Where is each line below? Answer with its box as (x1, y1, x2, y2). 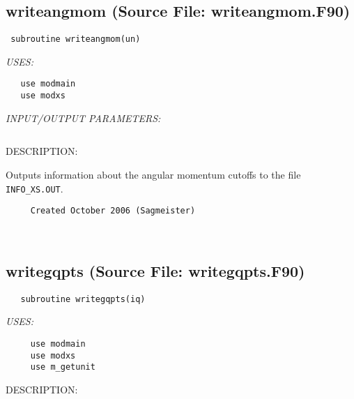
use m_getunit (30, 362, 95, 372)
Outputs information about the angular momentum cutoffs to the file (6, 167, 301, 181)
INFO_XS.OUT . (6, 181, 63, 195)
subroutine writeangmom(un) (10, 34, 141, 45)
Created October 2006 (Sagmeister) (30, 206, 196, 216)
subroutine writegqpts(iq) (20, 294, 146, 304)
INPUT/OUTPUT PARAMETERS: (6, 110, 161, 125)
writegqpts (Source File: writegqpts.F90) (6, 259, 305, 281)
